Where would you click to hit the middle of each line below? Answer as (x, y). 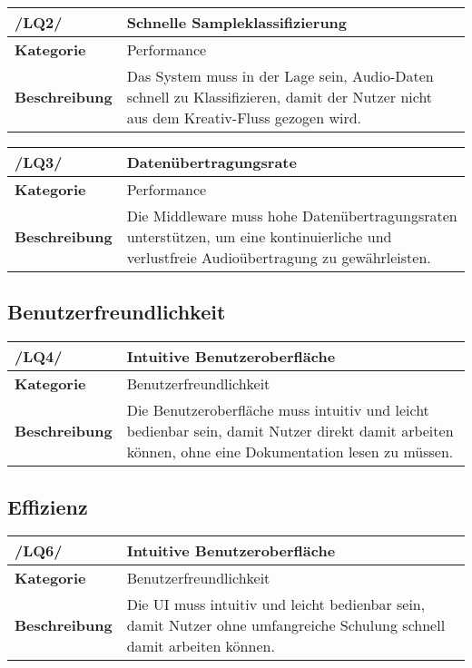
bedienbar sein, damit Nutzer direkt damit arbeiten (290, 431)
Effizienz (48, 506)
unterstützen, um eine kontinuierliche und (259, 236)
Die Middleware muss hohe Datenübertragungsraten (292, 216)
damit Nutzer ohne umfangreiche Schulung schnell (286, 625)
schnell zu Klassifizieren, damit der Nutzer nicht (280, 97)
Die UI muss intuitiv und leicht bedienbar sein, (276, 604)
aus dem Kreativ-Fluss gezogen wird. (244, 118)
